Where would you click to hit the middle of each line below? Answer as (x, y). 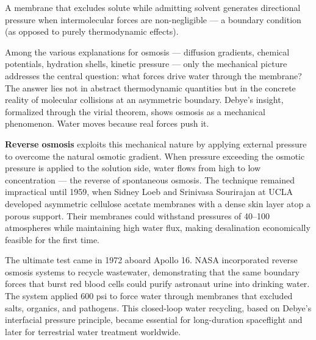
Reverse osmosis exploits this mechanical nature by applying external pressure (156, 143)
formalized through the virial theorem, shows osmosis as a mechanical (135, 111)
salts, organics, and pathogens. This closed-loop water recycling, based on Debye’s (158, 307)
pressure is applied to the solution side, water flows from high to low (133, 168)
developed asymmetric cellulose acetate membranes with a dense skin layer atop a (158, 203)
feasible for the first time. (52, 239)
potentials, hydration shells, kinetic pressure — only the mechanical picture (146, 64)
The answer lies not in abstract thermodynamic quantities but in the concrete (150, 87)
